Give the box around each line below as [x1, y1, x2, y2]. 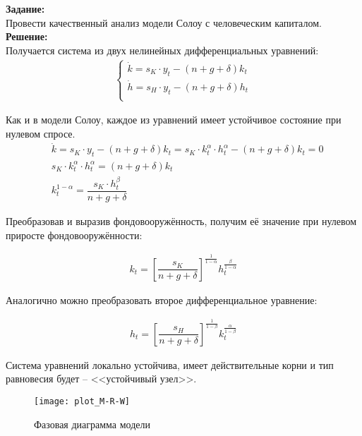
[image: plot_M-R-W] [34, 396, 131, 406]
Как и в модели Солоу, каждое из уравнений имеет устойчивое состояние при [6, 112, 342, 127]
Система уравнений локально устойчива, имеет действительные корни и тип [6, 357, 334, 372]
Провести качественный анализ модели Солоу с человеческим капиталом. [6, 15, 322, 30]
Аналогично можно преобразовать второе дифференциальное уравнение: [6, 292, 318, 307]
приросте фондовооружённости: [6, 227, 143, 242]
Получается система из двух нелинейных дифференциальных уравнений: [6, 42, 319, 57]
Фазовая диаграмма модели [34, 416, 151, 431]
